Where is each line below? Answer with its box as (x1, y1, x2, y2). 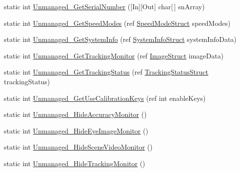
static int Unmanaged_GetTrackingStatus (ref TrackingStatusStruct (4, 67, 208, 77)
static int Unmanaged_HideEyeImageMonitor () (4, 125, 148, 135)
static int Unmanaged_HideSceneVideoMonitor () (4, 142, 153, 152)
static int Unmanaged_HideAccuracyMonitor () (4, 109, 147, 119)
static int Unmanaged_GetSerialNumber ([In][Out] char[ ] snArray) (4, 1, 205, 11)
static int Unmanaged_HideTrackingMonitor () (4, 158, 145, 168)
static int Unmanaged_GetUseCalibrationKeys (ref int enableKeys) (4, 93, 206, 103)
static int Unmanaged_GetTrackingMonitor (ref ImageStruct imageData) (4, 50, 224, 60)
